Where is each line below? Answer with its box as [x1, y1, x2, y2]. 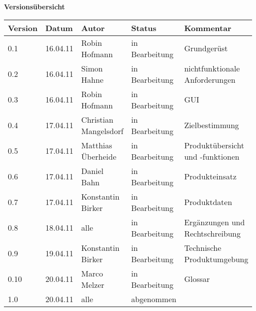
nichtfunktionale [184, 62, 240, 74]
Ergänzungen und [184, 216, 245, 228]
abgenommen [131, 293, 177, 305]
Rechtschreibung [184, 227, 241, 239]
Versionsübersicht [4, 1, 65, 11]
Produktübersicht [184, 139, 244, 151]
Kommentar [184, 22, 231, 34]
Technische [184, 242, 222, 253]
